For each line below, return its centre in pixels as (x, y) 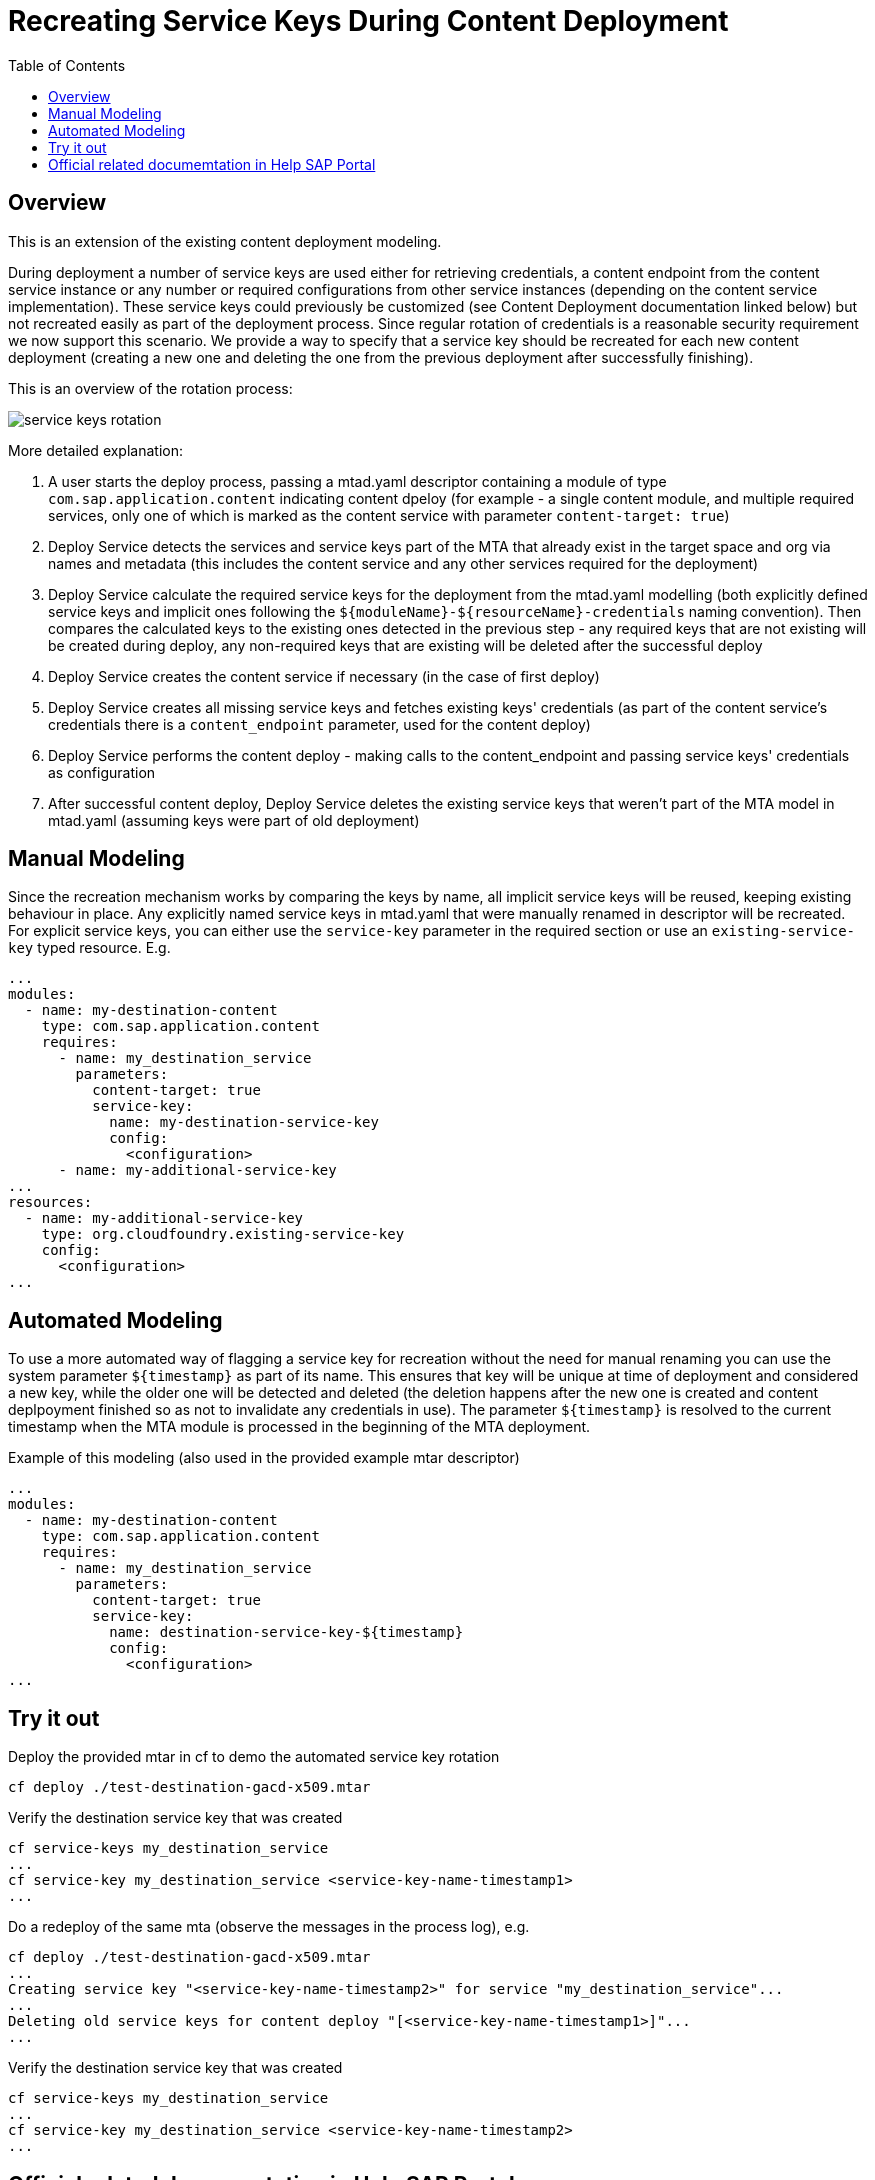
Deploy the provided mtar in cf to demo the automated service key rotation (254, 1757)
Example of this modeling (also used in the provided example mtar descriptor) (264, 1458)
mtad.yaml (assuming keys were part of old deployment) (234, 820)
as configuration (102, 772)
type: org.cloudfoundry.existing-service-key (223, 1234)
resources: (50, 1202)
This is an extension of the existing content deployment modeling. (225, 241)
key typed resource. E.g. (89, 948)
